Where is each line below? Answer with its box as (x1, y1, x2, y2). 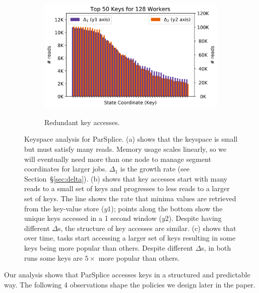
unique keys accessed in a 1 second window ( (24, 213, 162, 223)
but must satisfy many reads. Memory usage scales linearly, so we (24, 144, 227, 154)
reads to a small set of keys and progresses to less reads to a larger (24, 183, 230, 194)
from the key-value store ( (24, 203, 104, 213)
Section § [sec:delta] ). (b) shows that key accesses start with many (24, 173, 228, 184)
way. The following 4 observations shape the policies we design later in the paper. (4, 279, 255, 289)
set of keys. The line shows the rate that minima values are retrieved (24, 193, 236, 204)
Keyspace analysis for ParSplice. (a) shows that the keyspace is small (24, 134, 238, 144)
